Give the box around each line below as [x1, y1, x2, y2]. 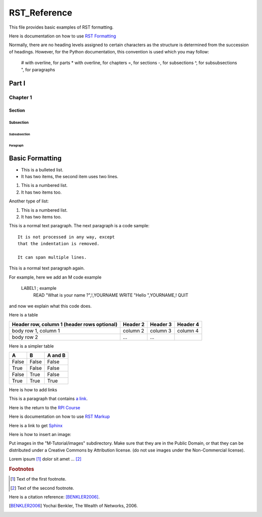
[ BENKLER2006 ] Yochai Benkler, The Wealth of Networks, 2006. [9, 503, 138, 509]
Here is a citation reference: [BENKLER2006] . [9, 494, 100, 500]
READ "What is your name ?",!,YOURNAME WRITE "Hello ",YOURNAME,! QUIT [33, 292, 189, 298]
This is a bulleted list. [21, 167, 64, 172]
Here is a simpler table [9, 343, 54, 349]
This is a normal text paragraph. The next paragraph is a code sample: [9, 223, 150, 229]
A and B [47, 352, 65, 359]
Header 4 [177, 321, 199, 328]
